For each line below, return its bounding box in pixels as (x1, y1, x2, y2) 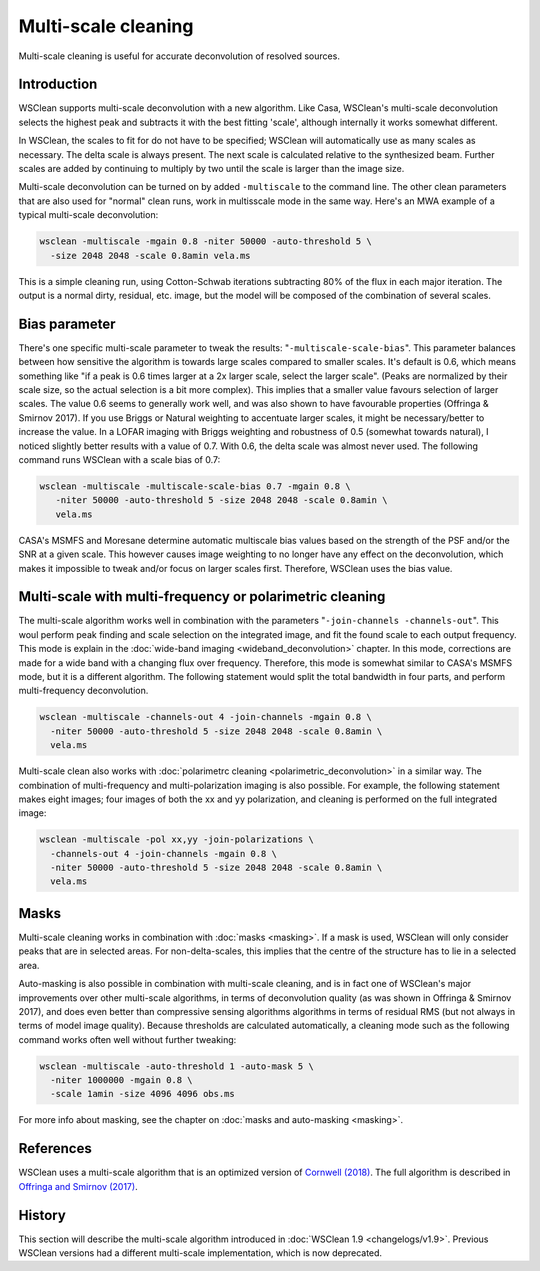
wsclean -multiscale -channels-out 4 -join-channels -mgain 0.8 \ (39, 711, 372, 723)
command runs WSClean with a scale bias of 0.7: (18, 453, 221, 465)
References (18, 1140, 92, 1157)
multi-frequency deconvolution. (18, 685, 149, 697)
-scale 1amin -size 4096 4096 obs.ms (50, 1088, 235, 1100)
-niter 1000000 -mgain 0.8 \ (50, 1075, 194, 1086)
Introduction (18, 76, 98, 93)
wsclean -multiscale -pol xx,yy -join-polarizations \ (39, 834, 314, 845)
